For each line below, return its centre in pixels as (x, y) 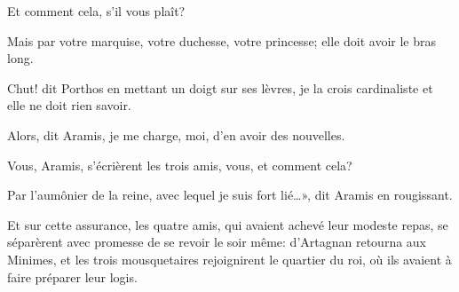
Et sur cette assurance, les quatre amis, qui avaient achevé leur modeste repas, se (228, 224)
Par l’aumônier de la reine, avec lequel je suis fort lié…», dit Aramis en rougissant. (230, 195)
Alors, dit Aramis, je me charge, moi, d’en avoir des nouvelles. (176, 134)
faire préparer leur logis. (72, 276)
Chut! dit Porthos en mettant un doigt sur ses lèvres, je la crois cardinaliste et (220, 87)
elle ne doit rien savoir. (69, 105)
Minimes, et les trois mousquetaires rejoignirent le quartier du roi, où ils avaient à (229, 259)
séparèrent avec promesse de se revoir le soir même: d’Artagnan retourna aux (217, 242)
